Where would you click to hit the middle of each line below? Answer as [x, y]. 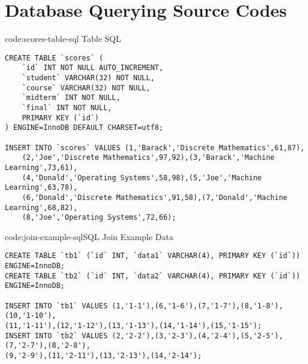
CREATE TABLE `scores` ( [54, 58]
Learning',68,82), [41, 207]
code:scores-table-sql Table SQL [63, 39]
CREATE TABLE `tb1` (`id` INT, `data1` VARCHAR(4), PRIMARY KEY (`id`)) [153, 256]
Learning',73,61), [41, 167]
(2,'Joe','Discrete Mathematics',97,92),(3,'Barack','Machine [148, 158]
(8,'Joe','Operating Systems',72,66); [99, 218]
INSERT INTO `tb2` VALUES [56, 336]
